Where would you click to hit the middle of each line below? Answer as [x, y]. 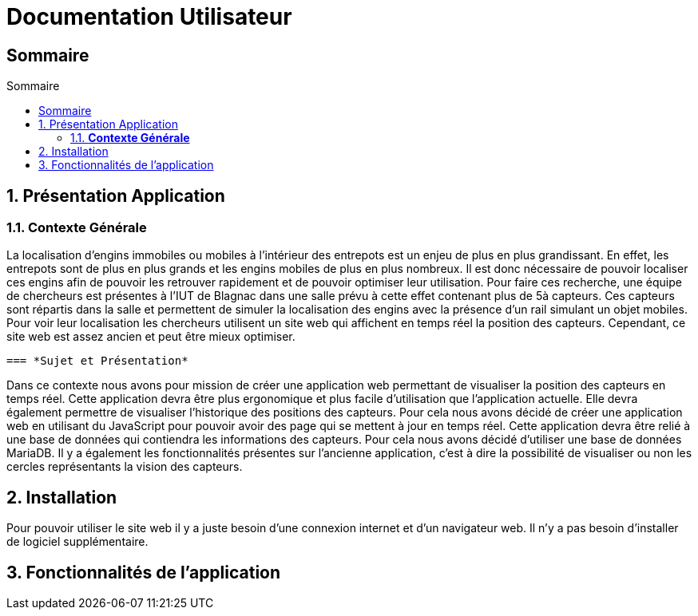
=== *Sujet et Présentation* [97, 361]
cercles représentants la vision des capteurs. [125, 467]
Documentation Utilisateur [149, 17]
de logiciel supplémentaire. [77, 542]
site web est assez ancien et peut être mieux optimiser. [151, 337]
